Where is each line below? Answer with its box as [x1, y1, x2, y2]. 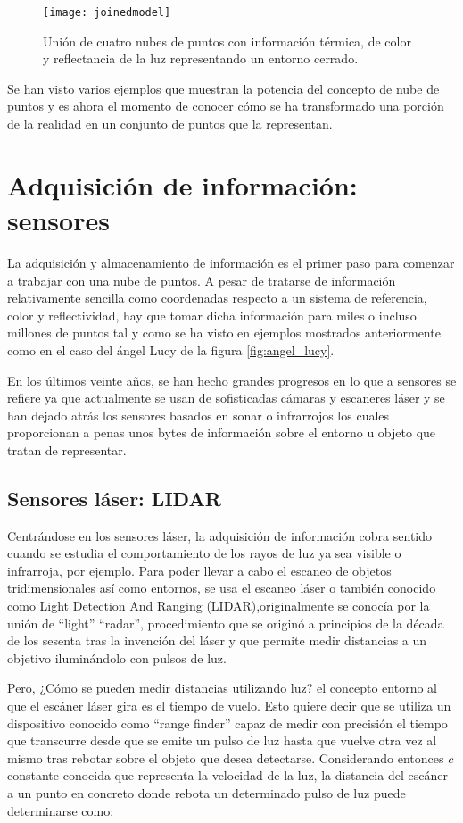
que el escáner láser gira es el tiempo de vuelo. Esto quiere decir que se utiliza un [7, 696, 451, 715]
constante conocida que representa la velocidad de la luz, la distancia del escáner [7, 766, 448, 785]
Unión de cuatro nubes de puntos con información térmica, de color [43, 31, 411, 50]
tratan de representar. [7, 440, 127, 459]
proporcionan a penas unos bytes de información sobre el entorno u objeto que [7, 423, 436, 442]
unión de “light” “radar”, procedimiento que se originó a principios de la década [7, 613, 444, 632]
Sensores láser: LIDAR [7, 484, 221, 511]
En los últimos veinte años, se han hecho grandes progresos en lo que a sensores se [7, 370, 457, 389]
